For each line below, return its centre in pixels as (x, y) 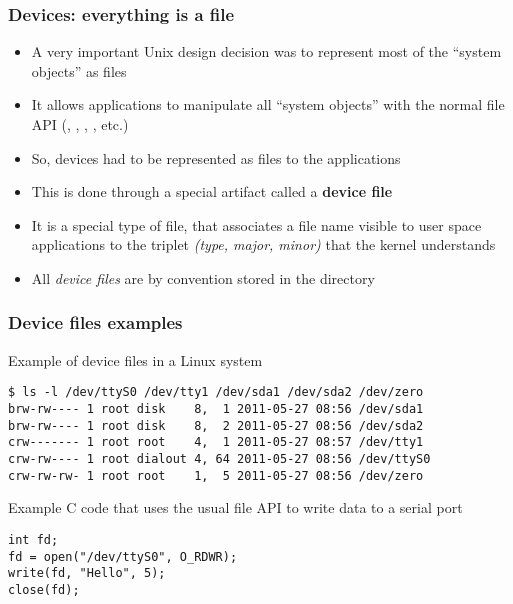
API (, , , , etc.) (80, 124)
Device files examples (95, 322)
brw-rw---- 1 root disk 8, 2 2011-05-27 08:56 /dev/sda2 (216, 425)
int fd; (33, 539)
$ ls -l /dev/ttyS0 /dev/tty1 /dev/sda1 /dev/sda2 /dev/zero (216, 392)
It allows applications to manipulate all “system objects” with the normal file (268, 104)
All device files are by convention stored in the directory (203, 277)
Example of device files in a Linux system (135, 359)
